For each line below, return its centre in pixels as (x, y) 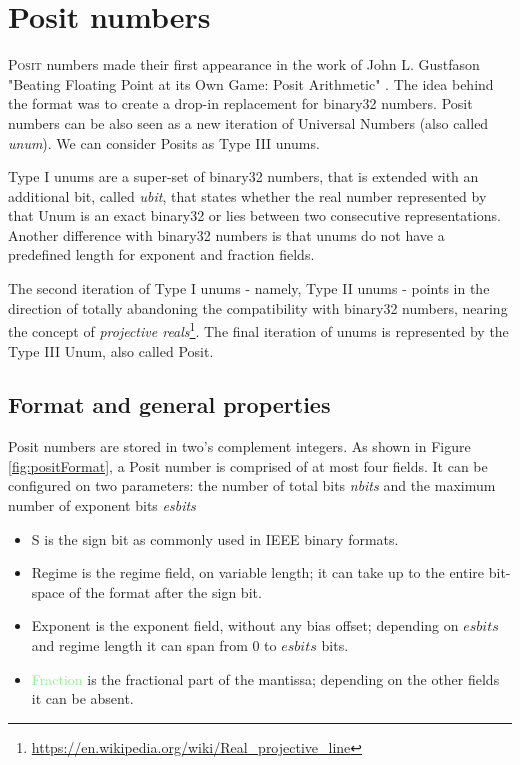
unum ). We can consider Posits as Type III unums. (164, 142)
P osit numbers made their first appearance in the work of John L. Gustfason (244, 64)
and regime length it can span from (139, 645)
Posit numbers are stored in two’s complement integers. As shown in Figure (239, 446)
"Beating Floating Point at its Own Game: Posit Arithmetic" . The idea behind (251, 83)
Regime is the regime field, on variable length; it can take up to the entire (258, 572)
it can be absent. (82, 698)
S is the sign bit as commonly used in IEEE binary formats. (215, 538)
